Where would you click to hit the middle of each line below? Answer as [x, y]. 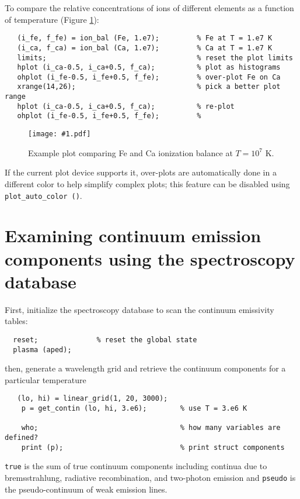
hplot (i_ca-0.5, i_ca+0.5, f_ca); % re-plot [126, 106]
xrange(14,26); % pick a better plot [149, 87]
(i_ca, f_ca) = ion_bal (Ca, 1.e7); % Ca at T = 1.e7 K [145, 48]
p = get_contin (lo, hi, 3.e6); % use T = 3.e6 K [134, 409]
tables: [16, 321]
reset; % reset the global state [105, 340]
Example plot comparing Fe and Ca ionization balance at [130, 152]
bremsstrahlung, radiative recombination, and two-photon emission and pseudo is [150, 477]
